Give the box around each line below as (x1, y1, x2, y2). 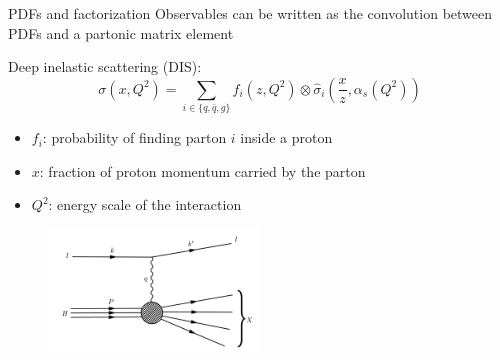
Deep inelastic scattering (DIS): (8, 56, 202, 77)
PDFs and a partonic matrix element (8, 22, 234, 43)
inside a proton (240, 127, 333, 148)
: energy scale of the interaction (48, 194, 242, 215)
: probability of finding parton (42, 127, 227, 148)
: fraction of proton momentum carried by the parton (39, 160, 366, 181)
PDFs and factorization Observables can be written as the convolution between (8, 3, 493, 23)
